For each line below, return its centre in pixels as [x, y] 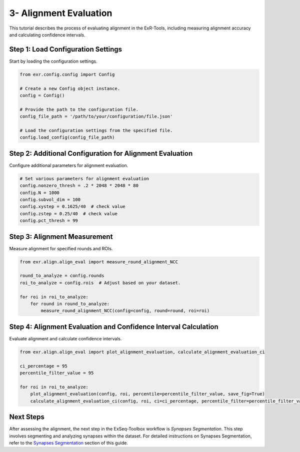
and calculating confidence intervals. [47, 35]
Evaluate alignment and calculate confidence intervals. [65, 338]
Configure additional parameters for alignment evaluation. [69, 165]
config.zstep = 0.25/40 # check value [68, 213]
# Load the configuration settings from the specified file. [96, 130]
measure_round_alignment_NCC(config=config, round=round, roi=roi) [125, 311]
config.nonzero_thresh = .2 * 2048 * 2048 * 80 [79, 186]
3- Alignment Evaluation [61, 13]
